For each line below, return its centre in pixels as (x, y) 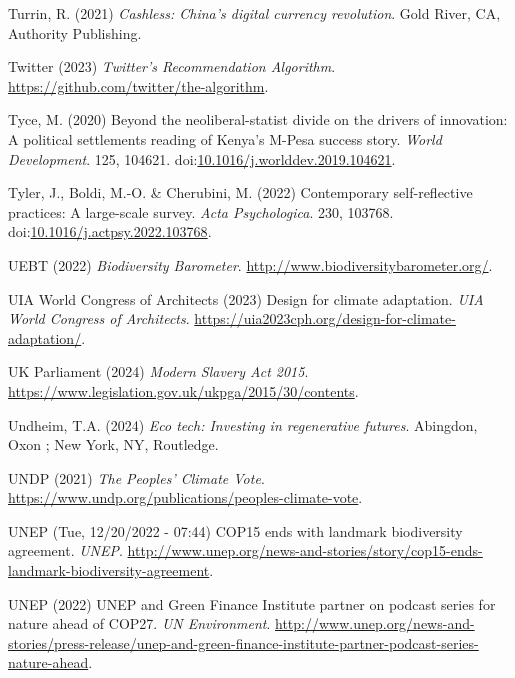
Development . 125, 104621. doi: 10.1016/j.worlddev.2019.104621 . (202, 158)
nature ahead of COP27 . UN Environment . (139, 623)
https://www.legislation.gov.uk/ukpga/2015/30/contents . (183, 390)
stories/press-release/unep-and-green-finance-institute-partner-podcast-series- (243, 642)
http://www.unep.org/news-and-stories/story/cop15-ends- (305, 550)
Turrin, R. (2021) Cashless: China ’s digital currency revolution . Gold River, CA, (254, 13)
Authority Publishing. (75, 32)
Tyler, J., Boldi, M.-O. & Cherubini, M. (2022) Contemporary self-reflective (240, 192)
